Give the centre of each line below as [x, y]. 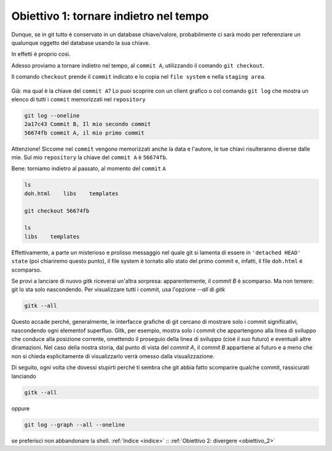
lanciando [24, 376]
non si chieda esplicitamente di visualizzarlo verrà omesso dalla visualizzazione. [113, 356]
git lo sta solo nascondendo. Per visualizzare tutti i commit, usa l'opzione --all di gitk [118, 289]
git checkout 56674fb [57, 211]
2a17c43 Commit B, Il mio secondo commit [88, 124]
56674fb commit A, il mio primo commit [84, 133]
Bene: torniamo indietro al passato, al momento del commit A [89, 168]
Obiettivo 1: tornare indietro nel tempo [110, 16]
